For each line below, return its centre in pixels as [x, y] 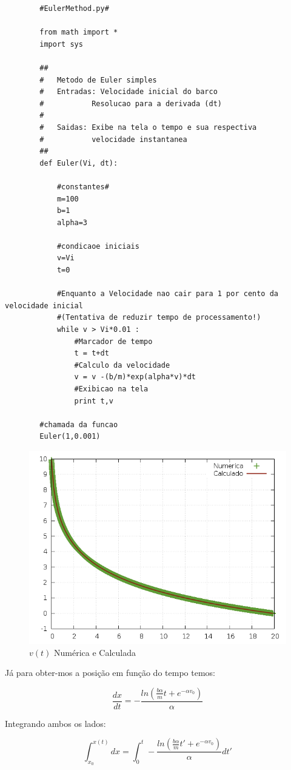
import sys [61, 44]
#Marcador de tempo [113, 341]
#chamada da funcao [79, 424]
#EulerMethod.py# [74, 8]
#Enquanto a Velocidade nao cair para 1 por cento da [168, 294]
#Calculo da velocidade [122, 365]
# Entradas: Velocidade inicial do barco [129, 92]
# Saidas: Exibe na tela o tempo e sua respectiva [148, 127]
